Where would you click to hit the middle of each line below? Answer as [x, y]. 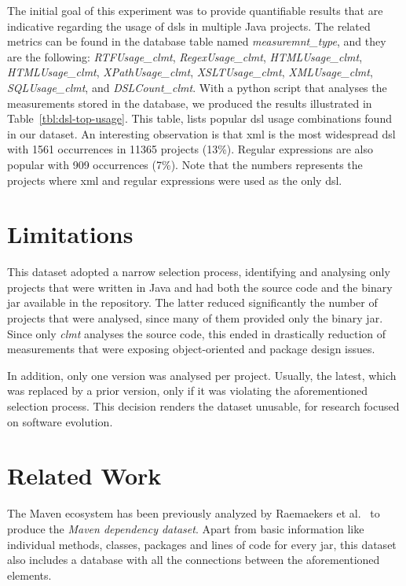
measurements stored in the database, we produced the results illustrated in [190, 103]
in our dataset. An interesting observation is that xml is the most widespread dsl [201, 133]
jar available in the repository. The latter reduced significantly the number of [192, 302]
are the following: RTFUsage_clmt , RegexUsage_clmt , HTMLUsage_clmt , [185, 56]
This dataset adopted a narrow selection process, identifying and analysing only [199, 272]
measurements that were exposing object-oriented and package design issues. [191, 349]
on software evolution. [60, 421]
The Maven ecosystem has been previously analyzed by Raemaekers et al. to [194, 513]
